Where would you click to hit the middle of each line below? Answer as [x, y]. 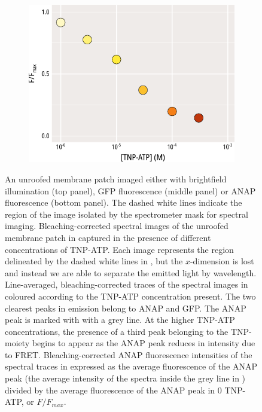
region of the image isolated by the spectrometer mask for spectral [127, 214]
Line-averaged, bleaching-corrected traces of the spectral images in [127, 284]
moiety [17, 343]
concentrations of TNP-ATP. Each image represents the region [119, 249]
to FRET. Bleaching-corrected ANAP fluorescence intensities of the [129, 354]
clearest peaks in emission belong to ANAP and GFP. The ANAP [126, 308]
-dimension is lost [222, 261]
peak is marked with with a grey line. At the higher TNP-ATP [120, 320]
